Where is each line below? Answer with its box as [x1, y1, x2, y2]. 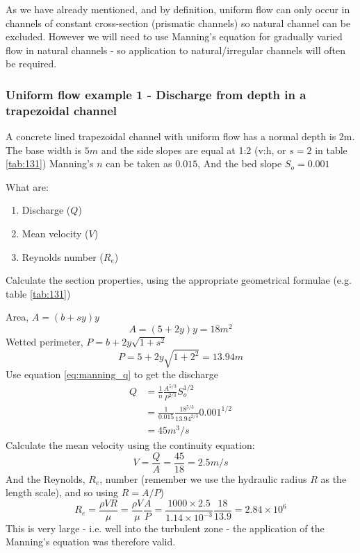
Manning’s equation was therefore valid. [6, 534, 176, 549]
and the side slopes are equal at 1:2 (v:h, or [101, 142, 286, 157]
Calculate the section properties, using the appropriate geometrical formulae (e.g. [6, 273, 352, 287]
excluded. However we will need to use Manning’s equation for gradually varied [6, 29, 343, 44]
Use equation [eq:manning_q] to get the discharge [6, 367, 218, 382]
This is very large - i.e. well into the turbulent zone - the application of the [6, 520, 325, 535]
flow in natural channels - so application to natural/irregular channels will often [6, 42, 345, 57]
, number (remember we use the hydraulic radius [99, 471, 307, 486]
